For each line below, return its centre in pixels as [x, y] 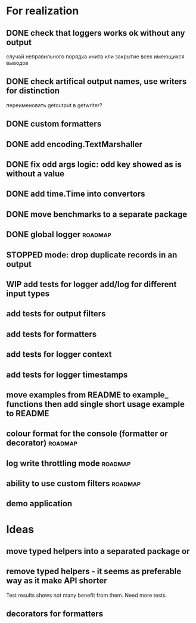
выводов [17, 63]
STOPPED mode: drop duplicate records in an [92, 255]
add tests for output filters [56, 314]
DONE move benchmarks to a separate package [97, 214]
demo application [39, 504]
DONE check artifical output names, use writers [97, 82]
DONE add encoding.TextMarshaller [74, 144]
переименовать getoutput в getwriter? [54, 105]
